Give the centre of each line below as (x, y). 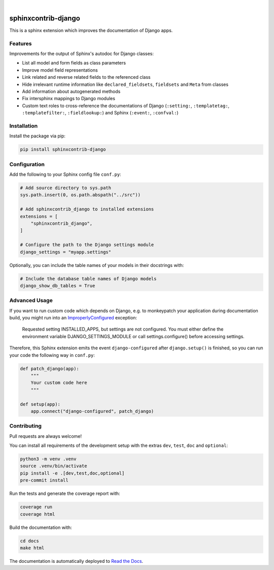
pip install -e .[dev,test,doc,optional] (72, 473)
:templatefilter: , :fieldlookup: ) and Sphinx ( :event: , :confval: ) (100, 113)
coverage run (36, 507)
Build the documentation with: (41, 527)
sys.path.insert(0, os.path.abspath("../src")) (80, 195)
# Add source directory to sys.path (66, 188)
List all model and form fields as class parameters (74, 63)
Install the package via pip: (38, 136)
